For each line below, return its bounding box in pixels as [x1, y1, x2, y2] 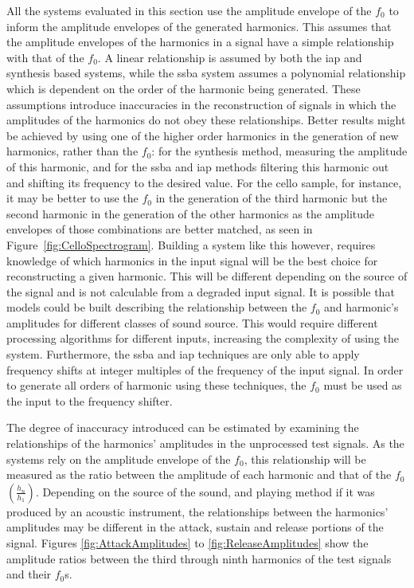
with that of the [6, 49, 84, 65]
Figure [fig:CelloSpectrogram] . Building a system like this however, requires [6, 236, 376, 253]
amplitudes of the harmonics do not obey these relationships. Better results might [6, 112, 406, 128]
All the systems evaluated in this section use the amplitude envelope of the [6, 2, 372, 18]
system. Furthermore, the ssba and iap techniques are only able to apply [6, 346, 360, 363]
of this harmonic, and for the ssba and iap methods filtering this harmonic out [6, 158, 389, 174]
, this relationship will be [244, 450, 366, 467]
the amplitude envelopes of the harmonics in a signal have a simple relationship [6, 33, 394, 50]
